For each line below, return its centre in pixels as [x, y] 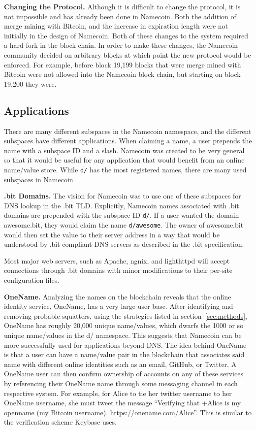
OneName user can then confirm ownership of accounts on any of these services [124, 374]
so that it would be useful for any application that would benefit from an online [124, 160]
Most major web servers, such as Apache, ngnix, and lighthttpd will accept [117, 260]
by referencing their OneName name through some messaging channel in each [121, 383]
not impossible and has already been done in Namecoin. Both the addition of [120, 16]
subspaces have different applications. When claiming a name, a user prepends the [128, 141]
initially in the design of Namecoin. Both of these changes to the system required [126, 35]
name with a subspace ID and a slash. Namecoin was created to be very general [124, 150]
